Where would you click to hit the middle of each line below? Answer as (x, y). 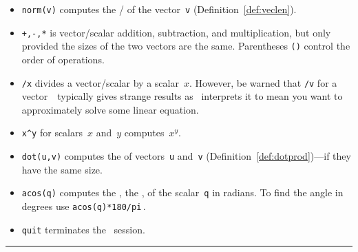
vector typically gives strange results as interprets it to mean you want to (182, 96)
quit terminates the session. (83, 229)
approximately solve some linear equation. (110, 109)
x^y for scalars (52, 133)
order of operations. (63, 59)
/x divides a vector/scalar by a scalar (100, 82)
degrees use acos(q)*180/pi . (84, 206)
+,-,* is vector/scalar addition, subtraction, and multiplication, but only (176, 32)
